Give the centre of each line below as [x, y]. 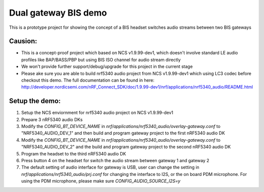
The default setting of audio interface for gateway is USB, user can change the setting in [110, 167]
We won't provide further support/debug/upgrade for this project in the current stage [107, 66]
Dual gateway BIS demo [58, 13]
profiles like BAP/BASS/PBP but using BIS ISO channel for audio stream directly [101, 60]
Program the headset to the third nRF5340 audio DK [74, 153]
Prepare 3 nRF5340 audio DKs [52, 119]
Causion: [23, 41]
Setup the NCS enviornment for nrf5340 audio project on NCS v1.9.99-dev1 [97, 113]
